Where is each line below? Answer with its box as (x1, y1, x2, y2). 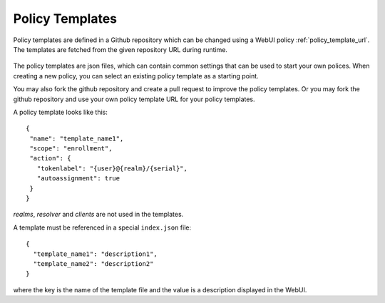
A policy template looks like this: (13, 108, 108, 116)
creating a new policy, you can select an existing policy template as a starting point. (13, 71, 260, 80)
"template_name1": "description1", (33, 250, 158, 258)
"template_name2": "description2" (33, 260, 154, 267)
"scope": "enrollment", (29, 145, 113, 153)
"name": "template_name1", (29, 134, 124, 143)
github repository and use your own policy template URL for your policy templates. (13, 95, 256, 103)
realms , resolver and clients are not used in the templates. (13, 210, 184, 219)
